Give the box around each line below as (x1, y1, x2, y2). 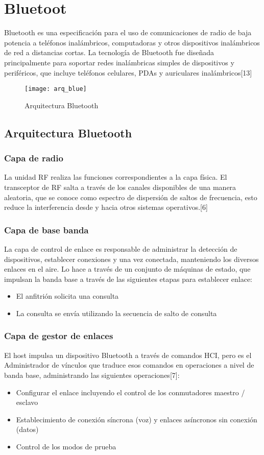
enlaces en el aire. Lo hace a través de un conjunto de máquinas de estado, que (4, 264, 251, 274)
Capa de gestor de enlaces (4, 329, 113, 342)
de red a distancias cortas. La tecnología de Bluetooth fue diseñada (4, 47, 214, 58)
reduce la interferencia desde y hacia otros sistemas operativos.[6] (4, 202, 208, 212)
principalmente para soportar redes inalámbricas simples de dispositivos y (4, 57, 234, 67)
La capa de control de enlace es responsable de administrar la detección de (4, 243, 237, 254)
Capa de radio (4, 152, 63, 164)
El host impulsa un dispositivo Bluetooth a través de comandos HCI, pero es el (4, 349, 252, 360)
